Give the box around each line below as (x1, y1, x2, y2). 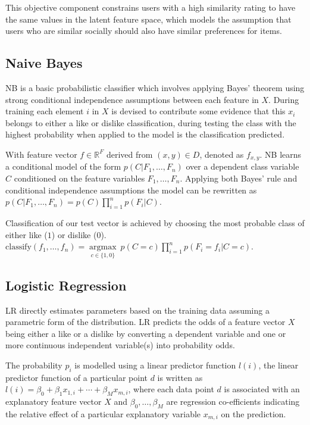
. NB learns (259, 148, 302, 160)
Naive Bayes (5, 54, 83, 72)
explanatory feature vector (5, 395, 102, 408)
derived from (106, 148, 153, 160)
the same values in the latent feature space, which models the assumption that (5, 12, 292, 25)
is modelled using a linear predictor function (74, 358, 236, 371)
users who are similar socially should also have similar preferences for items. (5, 24, 282, 37)
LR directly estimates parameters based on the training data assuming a (5, 304, 270, 316)
